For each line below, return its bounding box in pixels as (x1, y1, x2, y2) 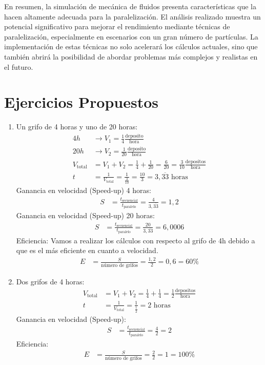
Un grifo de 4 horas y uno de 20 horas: (16, 121, 138, 132)
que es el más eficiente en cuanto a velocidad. (16, 245, 158, 256)
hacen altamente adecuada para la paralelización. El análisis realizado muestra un (4, 11, 261, 22)
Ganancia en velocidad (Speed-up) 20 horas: (16, 210, 155, 220)
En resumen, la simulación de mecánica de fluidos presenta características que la (4, 1, 256, 11)
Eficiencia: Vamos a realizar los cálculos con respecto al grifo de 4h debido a (16, 235, 255, 245)
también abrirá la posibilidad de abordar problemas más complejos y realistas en (4, 51, 258, 62)
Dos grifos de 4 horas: (16, 276, 85, 286)
